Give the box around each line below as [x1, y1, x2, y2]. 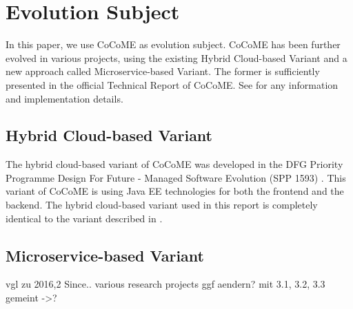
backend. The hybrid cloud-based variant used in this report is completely [6, 198, 318, 212]
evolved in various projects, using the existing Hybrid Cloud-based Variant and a [6, 50, 347, 65]
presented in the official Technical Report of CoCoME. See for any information [6, 77, 339, 92]
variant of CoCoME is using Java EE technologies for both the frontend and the [6, 184, 344, 198]
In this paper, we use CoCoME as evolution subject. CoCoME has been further [6, 37, 341, 52]
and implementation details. [6, 91, 123, 105]
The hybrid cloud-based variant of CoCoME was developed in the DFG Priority [6, 157, 343, 171]
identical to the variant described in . [6, 211, 163, 225]
